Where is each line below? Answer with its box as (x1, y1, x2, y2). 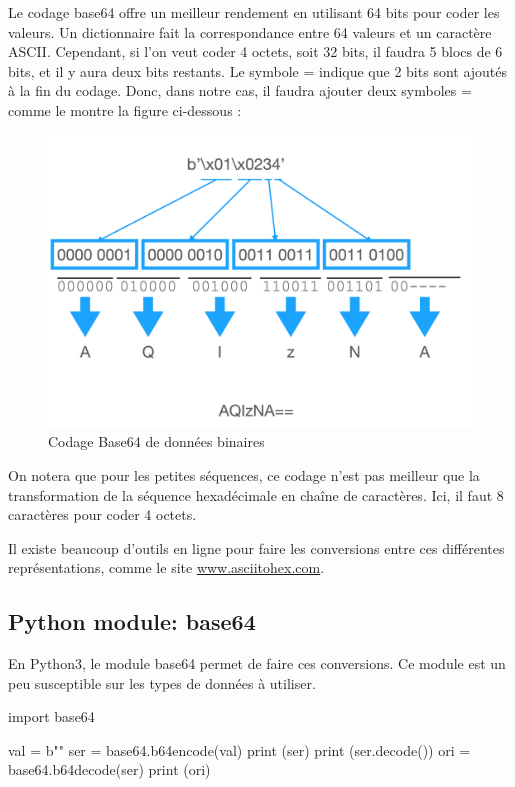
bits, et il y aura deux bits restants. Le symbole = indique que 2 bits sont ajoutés (8, 60, 508, 81)
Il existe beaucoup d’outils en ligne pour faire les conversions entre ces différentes (8, 537, 505, 558)
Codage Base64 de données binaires (48, 431, 265, 452)
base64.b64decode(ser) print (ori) (8, 759, 211, 780)
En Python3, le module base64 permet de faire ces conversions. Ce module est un (8, 653, 506, 674)
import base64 (8, 706, 95, 727)
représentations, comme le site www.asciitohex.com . (8, 557, 325, 578)
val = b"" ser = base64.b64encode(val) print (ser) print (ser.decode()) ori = (8, 739, 471, 760)
